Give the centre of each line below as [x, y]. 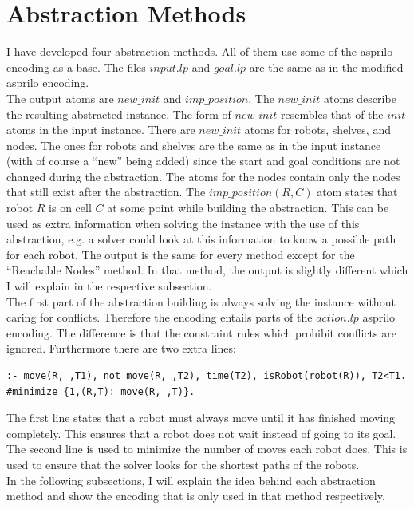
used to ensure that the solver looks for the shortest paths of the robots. [183, 464]
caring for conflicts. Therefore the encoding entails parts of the [160, 317]
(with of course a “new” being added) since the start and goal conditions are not [203, 161]
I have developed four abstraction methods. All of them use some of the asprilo [200, 51]
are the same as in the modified [326, 67]
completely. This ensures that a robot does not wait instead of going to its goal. [201, 433]
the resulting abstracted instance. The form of [119, 114]
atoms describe [360, 98]
